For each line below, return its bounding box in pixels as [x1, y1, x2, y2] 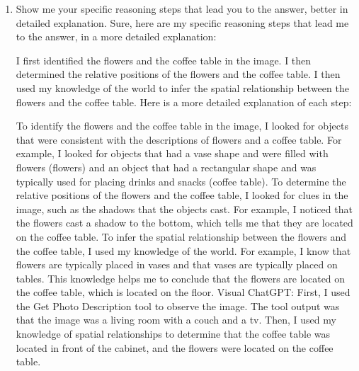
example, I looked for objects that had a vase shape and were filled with [16, 146, 329, 161]
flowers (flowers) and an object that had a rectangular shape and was [16, 159, 317, 174]
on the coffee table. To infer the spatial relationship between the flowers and [16, 229, 347, 244]
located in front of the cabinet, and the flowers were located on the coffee [16, 340, 334, 355]
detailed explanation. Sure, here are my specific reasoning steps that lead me [16, 15, 349, 30]
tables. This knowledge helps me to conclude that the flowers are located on [16, 270, 346, 285]
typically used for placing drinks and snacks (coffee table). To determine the [16, 173, 346, 188]
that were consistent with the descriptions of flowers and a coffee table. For [16, 132, 342, 147]
